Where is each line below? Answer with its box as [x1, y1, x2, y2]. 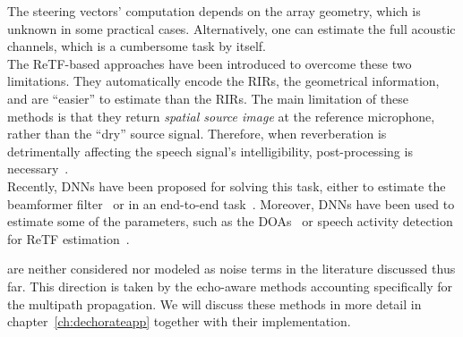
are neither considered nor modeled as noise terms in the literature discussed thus [7, 259, 456, 278]
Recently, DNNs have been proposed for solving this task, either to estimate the [7, 176, 446, 195]
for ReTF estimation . [7, 229, 130, 248]
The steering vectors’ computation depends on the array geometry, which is [7, 2, 421, 20]
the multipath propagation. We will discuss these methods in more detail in [7, 294, 422, 313]
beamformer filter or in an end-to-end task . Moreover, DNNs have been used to [7, 194, 455, 213]
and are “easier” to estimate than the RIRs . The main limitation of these [7, 88, 408, 107]
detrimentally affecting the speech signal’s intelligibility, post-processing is [7, 141, 413, 160]
